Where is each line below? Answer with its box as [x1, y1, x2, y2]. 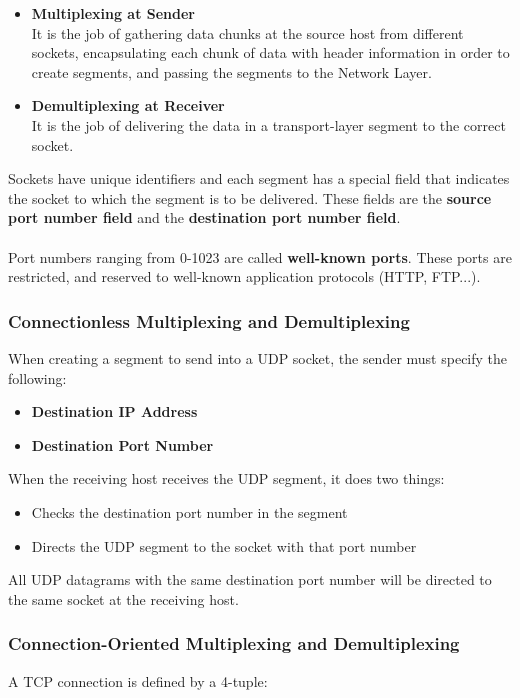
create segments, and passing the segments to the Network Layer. [31, 61, 432, 82]
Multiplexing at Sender [31, 3, 196, 23]
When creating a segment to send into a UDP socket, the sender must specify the [8, 347, 508, 368]
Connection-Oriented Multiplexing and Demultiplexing [8, 631, 460, 656]
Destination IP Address [31, 401, 198, 422]
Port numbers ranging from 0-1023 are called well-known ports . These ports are [8, 246, 512, 267]
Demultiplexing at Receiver [31, 95, 225, 116]
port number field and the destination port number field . [8, 207, 401, 228]
